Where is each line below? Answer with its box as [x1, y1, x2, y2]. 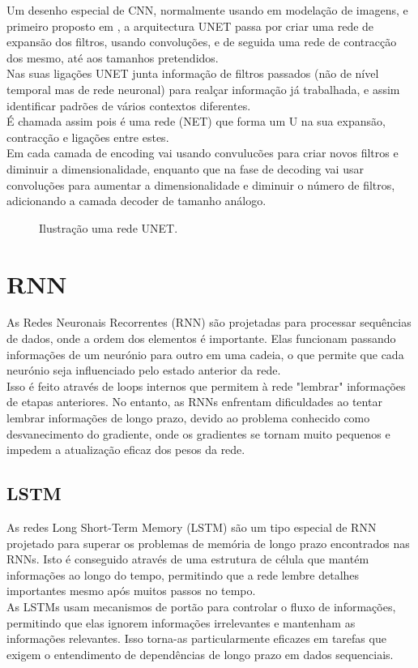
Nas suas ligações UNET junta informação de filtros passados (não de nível [6, 65, 379, 82]
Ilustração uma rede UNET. [39, 219, 178, 236]
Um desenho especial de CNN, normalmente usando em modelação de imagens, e [6, 2, 408, 18]
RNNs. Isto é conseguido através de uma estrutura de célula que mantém [6, 550, 369, 567]
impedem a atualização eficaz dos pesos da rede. [6, 441, 245, 458]
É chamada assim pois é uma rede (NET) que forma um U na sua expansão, [6, 113, 386, 130]
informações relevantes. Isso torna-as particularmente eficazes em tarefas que [6, 630, 386, 647]
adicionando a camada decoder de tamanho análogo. [6, 192, 267, 209]
